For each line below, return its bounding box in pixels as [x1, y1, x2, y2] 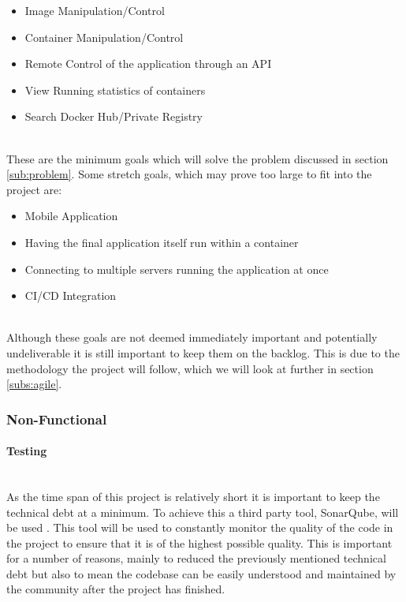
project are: [6, 181, 62, 197]
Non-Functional [6, 409, 107, 428]
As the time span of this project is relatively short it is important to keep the [6, 488, 380, 504]
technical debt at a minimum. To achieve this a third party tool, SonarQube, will [6, 503, 399, 520]
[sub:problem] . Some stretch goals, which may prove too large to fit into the [6, 166, 372, 182]
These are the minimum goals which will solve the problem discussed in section [6, 150, 389, 166]
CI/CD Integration [24, 287, 117, 304]
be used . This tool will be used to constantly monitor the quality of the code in [6, 519, 393, 536]
